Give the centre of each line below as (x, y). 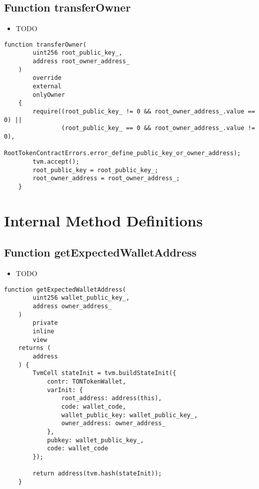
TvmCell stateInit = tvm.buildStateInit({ (104, 373)
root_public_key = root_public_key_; (95, 170)
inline (44, 332)
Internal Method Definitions (103, 220)
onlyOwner (49, 95)
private (45, 323)
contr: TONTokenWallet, (86, 382)
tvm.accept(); (56, 161)
